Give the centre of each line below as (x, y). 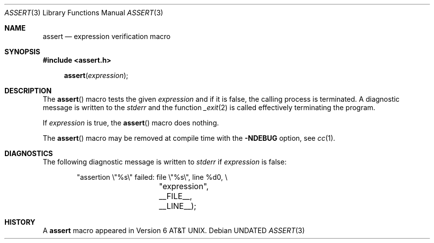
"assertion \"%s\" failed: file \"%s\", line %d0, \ (152, 177)
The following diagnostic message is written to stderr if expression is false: (165, 162)
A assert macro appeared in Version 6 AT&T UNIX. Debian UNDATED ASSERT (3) (174, 230)
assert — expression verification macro (107, 36)
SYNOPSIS (23, 52)
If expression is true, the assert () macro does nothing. (131, 123)
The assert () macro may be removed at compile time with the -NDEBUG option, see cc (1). (189, 138)
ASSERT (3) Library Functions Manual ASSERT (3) (84, 13)
